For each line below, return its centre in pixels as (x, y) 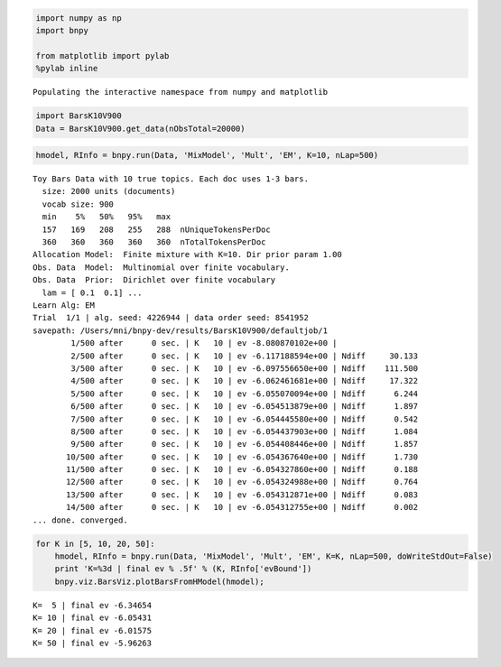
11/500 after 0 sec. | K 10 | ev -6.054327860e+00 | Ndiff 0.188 (242, 470)
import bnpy (62, 30)
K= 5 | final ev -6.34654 (93, 605)
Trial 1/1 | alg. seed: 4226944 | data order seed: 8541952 (171, 318)
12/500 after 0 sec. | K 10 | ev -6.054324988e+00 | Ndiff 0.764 (242, 482)
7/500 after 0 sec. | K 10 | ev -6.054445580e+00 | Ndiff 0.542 (245, 419)
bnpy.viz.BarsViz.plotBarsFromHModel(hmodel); (160, 581)
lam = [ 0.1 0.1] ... (92, 292)
